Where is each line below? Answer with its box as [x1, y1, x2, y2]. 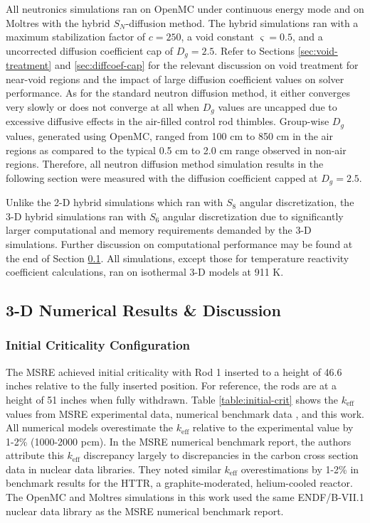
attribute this [6, 448, 64, 463]
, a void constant [181, 29, 254, 44]
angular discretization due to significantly [162, 208, 344, 223]
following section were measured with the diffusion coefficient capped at [6, 170, 318, 185]
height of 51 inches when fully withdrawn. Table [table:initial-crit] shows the [6, 392, 339, 406]
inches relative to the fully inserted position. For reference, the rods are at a [6, 378, 337, 393]
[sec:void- [297, 43, 338, 58]
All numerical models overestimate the [6, 420, 174, 435]
